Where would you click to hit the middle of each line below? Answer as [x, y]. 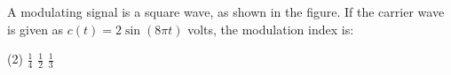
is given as [36, 29]
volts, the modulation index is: [271, 29]
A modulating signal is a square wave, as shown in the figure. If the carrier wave [226, 11]
